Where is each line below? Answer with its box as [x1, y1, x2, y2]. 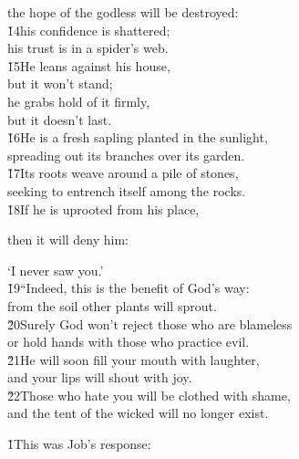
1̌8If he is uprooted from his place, [7, 199, 200, 218]
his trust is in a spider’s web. [7, 38, 169, 57]
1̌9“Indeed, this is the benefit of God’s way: [7, 278, 250, 297]
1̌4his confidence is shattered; [7, 20, 170, 39]
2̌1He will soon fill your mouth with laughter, [7, 349, 260, 369]
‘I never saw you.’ [7, 260, 104, 279]
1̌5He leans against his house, [7, 56, 170, 75]
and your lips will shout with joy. [7, 368, 192, 387]
